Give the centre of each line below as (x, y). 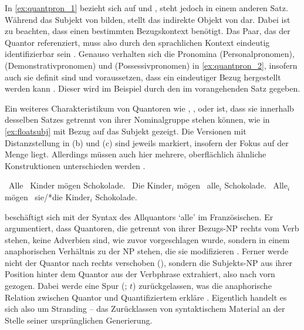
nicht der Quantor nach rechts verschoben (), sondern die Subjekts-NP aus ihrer (149, 262)
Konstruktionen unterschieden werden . (75, 165)
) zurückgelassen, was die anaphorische (202, 286)
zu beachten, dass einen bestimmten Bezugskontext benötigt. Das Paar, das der (148, 31)
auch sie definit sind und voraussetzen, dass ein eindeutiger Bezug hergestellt (143, 77)
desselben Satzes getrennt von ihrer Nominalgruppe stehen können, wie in (137, 119)
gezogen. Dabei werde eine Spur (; (66, 286)
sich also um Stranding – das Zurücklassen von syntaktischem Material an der (145, 309)
